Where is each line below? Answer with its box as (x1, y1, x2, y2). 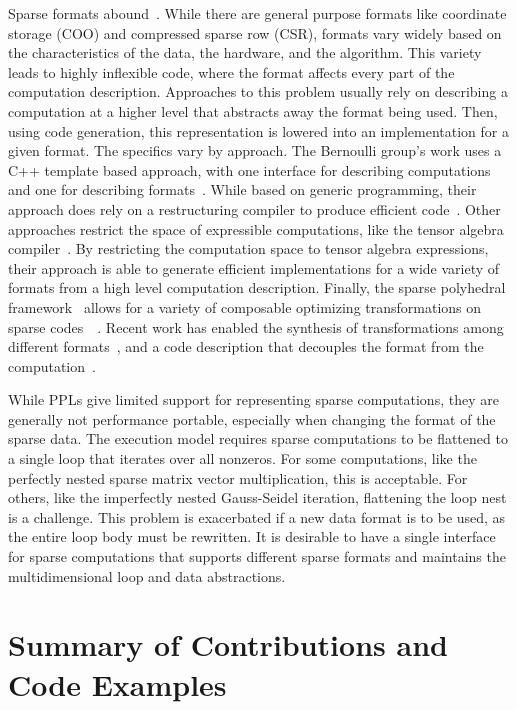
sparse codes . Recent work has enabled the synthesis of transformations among (8, 316, 504, 337)
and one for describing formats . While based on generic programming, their (8, 179, 477, 200)
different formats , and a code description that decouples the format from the (8, 336, 484, 357)
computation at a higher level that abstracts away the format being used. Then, (8, 100, 498, 121)
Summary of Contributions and (8, 624, 448, 665)
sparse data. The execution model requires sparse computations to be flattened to (8, 428, 508, 449)
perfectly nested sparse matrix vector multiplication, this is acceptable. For (8, 467, 468, 488)
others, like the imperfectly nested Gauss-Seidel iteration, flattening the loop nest (8, 487, 507, 508)
